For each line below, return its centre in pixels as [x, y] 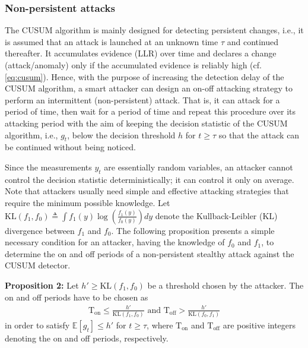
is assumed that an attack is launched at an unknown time [112, 41]
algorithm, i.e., [31, 135]
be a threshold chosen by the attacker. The [226, 285]
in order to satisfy [37, 325]
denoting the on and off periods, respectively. [87, 338]
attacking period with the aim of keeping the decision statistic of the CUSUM [146, 123]
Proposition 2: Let [42, 285]
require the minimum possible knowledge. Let [88, 202]
